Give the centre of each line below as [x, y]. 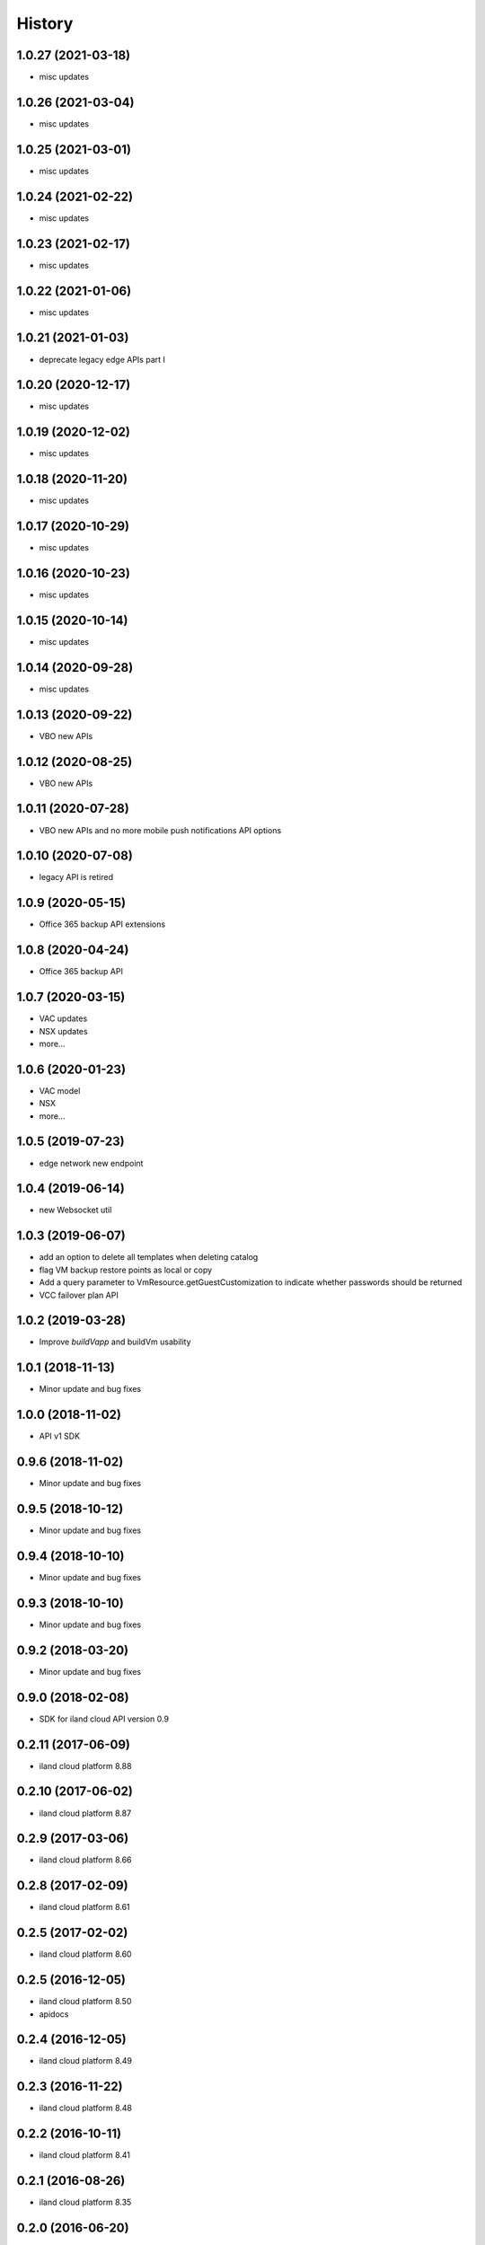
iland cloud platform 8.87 [85, 1813]
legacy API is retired [76, 877]
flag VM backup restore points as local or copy [126, 1270]
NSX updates [64, 1031]
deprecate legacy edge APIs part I [102, 359]
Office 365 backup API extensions [102, 924]
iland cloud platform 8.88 [85, 1765]
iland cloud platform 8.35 [85, 2202]
